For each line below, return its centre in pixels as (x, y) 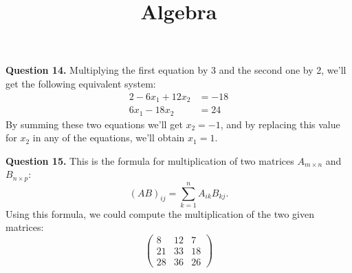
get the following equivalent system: (81, 83)
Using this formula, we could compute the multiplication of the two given (160, 213)
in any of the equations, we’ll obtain (109, 138)
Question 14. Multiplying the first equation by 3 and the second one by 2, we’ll (176, 70)
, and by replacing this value (280, 124)
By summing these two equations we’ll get (94, 124)
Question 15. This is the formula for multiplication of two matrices (150, 160)
